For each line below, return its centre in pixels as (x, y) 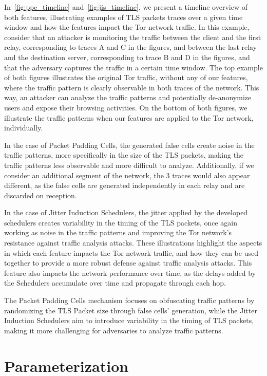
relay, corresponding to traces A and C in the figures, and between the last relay (131, 47)
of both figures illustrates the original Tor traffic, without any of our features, (126, 77)
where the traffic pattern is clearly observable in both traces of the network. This (132, 87)
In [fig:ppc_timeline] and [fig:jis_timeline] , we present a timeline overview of (126, 7)
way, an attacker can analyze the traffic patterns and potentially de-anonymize (128, 97)
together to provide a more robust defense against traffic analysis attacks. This (128, 263)
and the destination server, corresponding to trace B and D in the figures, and (127, 57)
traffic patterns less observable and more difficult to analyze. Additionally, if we (129, 165)
